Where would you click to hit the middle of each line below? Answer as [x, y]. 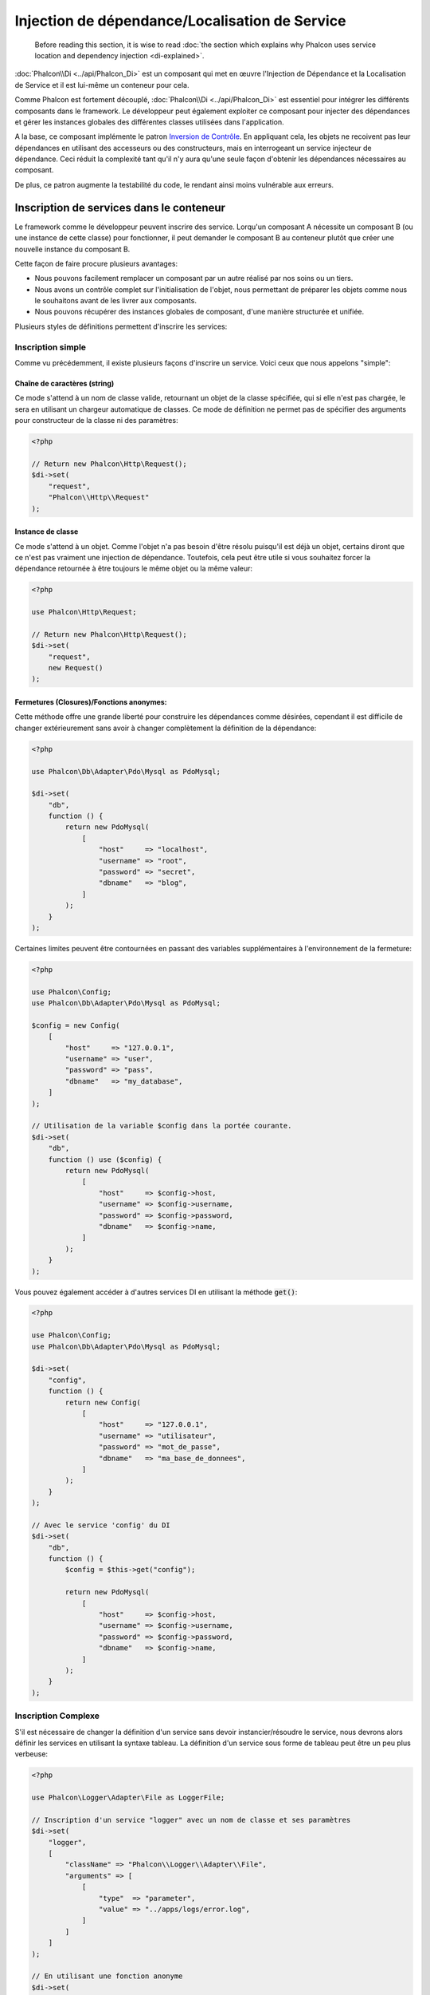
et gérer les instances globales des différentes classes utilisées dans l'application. [149, 122]
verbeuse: [31, 1754]
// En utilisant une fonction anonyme [107, 1976]
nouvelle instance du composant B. [72, 249]
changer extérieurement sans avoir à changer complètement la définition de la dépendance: [166, 728]
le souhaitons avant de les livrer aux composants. [115, 301]
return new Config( [103, 1402]
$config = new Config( [76, 1025]
